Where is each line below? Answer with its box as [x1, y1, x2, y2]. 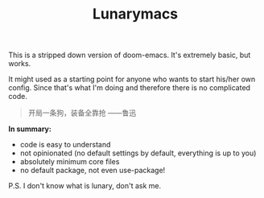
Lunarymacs [92, 5, 179, 23]
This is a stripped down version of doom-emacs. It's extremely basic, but [8, 50, 251, 60]
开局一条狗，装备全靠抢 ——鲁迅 [27, 108, 137, 118]
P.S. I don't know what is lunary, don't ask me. [8, 181, 162, 191]
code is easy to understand [19, 140, 111, 150]
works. [8, 59, 31, 68]
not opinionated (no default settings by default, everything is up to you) [19, 148, 257, 158]
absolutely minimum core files [19, 157, 120, 167]
